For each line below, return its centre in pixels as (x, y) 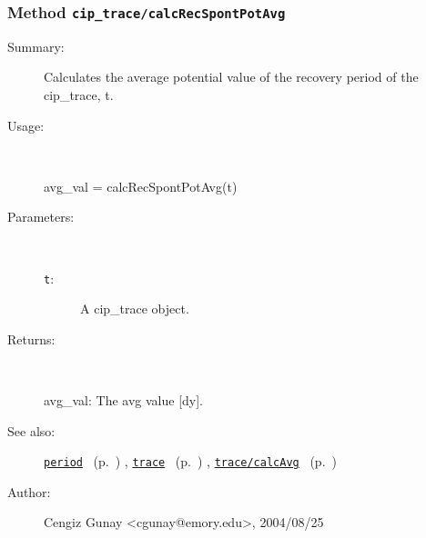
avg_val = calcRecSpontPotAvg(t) (141, 186)
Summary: (36, 46)
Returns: (31, 339)
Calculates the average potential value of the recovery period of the (231, 77)
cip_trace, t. (79, 94)
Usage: (26, 125)
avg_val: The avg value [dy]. (123, 399)
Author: (29, 491)
